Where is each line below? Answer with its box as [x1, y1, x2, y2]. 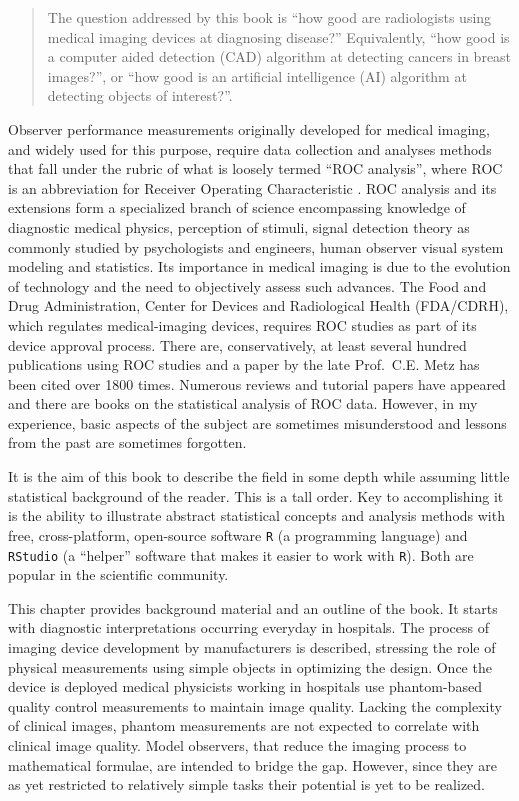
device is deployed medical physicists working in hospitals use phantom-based [8, 676, 482, 697]
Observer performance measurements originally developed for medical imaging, [8, 118, 490, 139]
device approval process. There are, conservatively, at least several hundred [8, 334, 467, 355]
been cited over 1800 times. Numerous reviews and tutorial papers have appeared [8, 373, 506, 394]
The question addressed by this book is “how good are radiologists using [47, 7, 492, 27]
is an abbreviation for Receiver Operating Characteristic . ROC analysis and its [8, 177, 497, 198]
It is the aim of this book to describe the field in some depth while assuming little [8, 466, 510, 487]
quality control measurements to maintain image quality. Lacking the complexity [8, 695, 502, 716]
